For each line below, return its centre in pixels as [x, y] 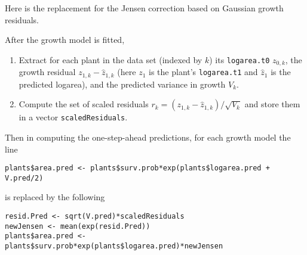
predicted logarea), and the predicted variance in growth [122, 84]
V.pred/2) [24, 178]
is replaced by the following [55, 197]
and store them [272, 104]
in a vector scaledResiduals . [73, 117]
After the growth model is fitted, [65, 40]
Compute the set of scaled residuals [84, 104]
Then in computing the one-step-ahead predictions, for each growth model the [148, 137]
